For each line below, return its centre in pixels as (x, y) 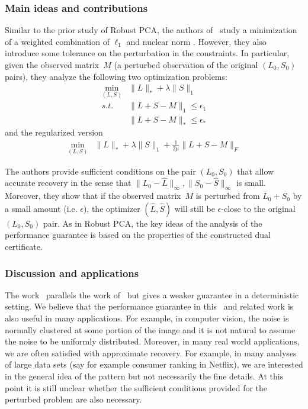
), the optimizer (112, 208)
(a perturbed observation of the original (186, 65)
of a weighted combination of (57, 41)
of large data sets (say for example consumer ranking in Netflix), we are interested (154, 364)
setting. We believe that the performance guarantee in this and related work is (149, 306)
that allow (256, 171)
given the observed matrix (52, 65)
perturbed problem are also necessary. (73, 399)
